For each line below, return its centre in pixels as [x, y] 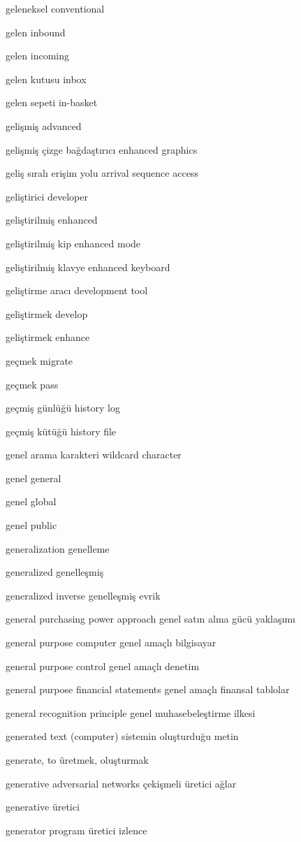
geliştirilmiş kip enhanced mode [73, 243]
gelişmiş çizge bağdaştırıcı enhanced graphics [102, 149]
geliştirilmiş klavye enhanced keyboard [88, 267]
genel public [31, 525]
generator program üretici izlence [76, 830]
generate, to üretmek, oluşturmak [77, 760]
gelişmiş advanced [44, 125]
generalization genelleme [58, 548]
